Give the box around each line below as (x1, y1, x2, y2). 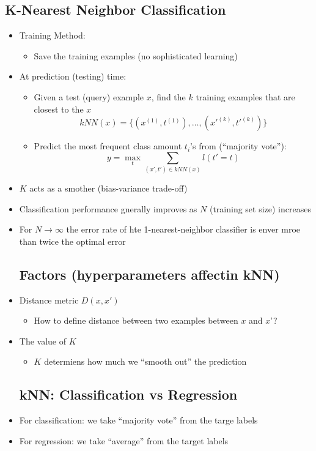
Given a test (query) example (34, 90, 144, 103)
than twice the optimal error (19, 234, 126, 247)
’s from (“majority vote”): (190, 140, 287, 152)
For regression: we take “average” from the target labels (19, 434, 229, 447)
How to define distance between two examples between (34, 314, 238, 327)
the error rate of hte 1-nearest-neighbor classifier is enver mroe (66, 223, 301, 236)
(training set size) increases (209, 202, 311, 215)
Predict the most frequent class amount (34, 140, 182, 152)
